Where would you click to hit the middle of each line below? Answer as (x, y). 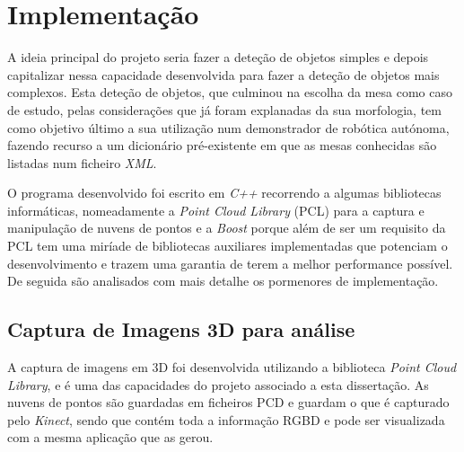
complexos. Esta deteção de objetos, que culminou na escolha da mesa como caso (230, 92)
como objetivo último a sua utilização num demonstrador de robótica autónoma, (228, 127)
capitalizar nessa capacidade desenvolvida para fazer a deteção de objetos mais (223, 74)
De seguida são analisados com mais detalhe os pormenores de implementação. (223, 281)
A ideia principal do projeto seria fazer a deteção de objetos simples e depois (218, 57)
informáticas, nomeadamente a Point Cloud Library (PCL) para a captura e (216, 210)
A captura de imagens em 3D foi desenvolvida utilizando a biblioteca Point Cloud (232, 367)
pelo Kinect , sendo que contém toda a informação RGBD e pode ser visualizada (226, 419)
